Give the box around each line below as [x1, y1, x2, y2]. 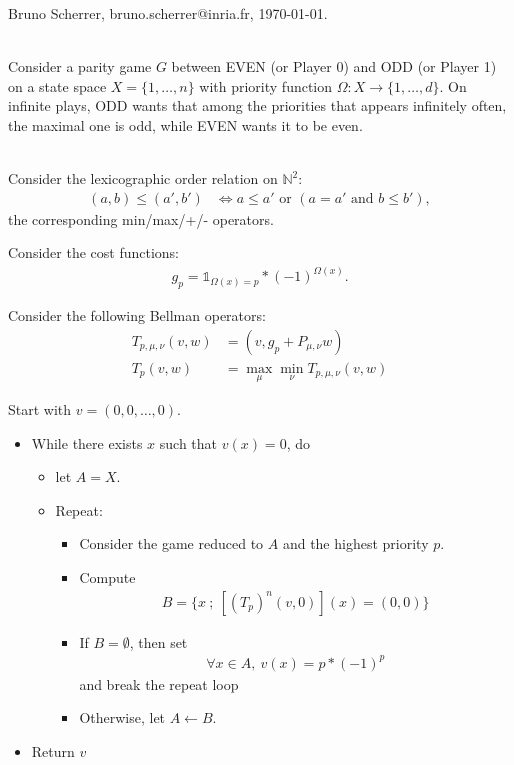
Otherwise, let [79, 707, 166, 728]
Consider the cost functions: [8, 242, 179, 263]
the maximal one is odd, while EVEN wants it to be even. [8, 114, 363, 135]
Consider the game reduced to [79, 533, 264, 554]
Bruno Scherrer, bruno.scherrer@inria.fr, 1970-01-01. [8, 3, 328, 23]
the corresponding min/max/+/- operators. [8, 208, 274, 229]
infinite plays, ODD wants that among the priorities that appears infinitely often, [8, 95, 507, 116]
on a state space [8, 75, 107, 96]
